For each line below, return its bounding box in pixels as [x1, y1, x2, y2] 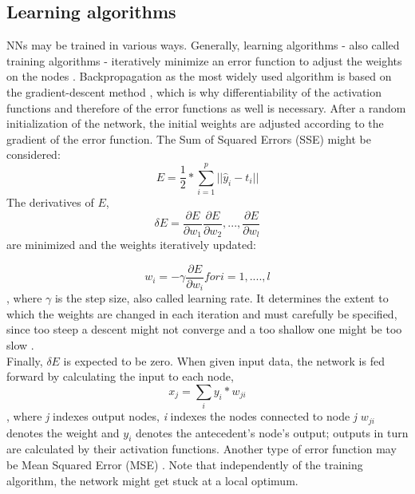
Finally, [6, 352, 43, 369]
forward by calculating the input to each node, [6, 368, 234, 385]
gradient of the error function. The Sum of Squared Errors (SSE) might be [6, 130, 372, 147]
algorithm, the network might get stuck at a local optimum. [6, 472, 298, 488]
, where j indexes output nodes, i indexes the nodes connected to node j [6, 408, 358, 425]
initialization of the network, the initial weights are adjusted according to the [6, 115, 384, 132]
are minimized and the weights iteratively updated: [6, 236, 256, 253]
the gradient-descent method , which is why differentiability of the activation [6, 83, 382, 100]
